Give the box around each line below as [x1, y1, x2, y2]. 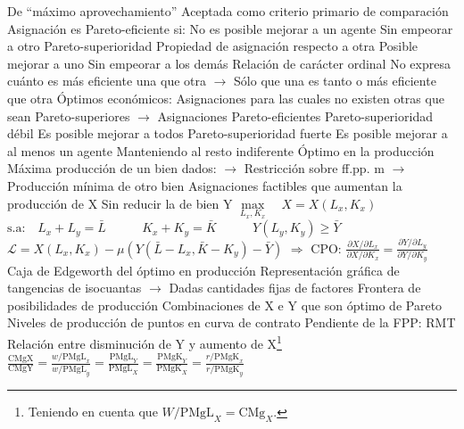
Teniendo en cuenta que [28, 401, 158, 420]
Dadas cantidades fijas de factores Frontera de [169, 278, 421, 297]
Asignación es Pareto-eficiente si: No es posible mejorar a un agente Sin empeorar [7, 19, 453, 37]
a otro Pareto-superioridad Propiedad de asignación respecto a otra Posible [7, 37, 418, 55]
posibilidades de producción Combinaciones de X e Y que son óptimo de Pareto [7, 295, 443, 314]
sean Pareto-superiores [7, 106, 130, 125]
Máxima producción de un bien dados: [7, 159, 217, 177]
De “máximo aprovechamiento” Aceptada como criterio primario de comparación [7, 2, 449, 20]
